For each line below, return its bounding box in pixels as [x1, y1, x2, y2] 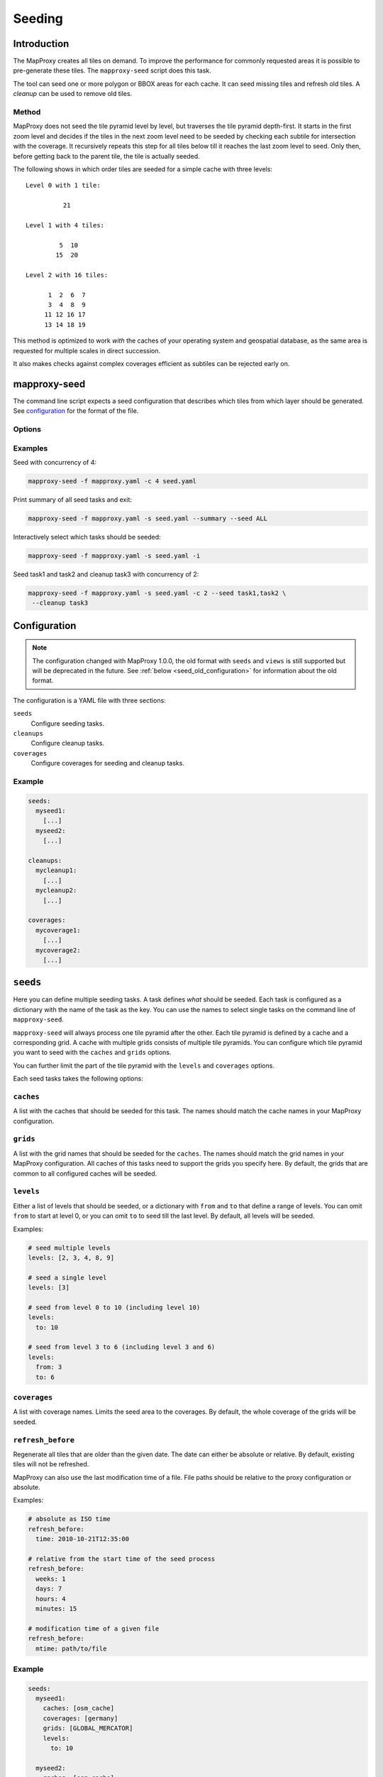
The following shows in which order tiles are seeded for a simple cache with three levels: [13, 164, 273, 173]
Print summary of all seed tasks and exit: [13, 495, 133, 504]
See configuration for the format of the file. [13, 407, 139, 415]
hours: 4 [35, 1594, 66, 1603]
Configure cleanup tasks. [30, 739, 105, 748]
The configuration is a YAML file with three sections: [13, 696, 166, 704]
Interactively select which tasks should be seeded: [13, 532, 161, 541]
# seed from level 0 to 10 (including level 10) [28, 1303, 201, 1311]
